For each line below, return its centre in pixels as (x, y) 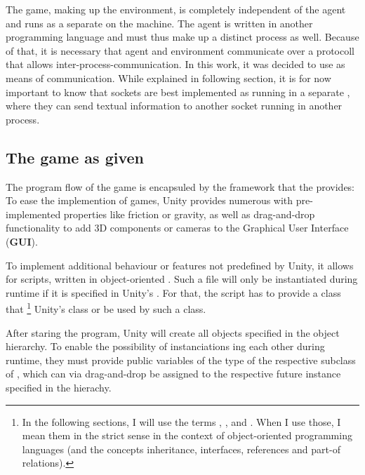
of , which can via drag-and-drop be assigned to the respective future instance (173, 374)
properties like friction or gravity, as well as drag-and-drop (189, 214)
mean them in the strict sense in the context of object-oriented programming (187, 435)
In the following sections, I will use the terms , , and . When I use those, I (181, 421)
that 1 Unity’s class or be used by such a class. (106, 308)
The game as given (75, 157)
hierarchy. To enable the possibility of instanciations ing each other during (165, 346)
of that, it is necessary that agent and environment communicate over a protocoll (180, 50)
